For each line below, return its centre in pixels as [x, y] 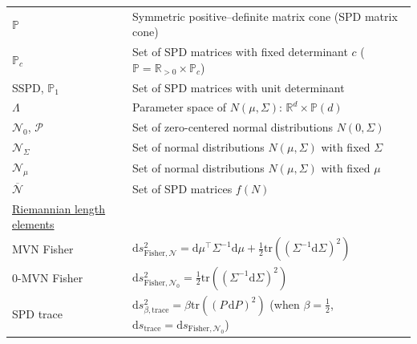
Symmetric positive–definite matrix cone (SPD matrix [265, 16]
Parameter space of [180, 107]
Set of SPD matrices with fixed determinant [240, 52]
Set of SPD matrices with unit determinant [239, 87]
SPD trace [38, 314]
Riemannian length [59, 208]
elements [33, 224]
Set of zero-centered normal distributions [233, 127]
